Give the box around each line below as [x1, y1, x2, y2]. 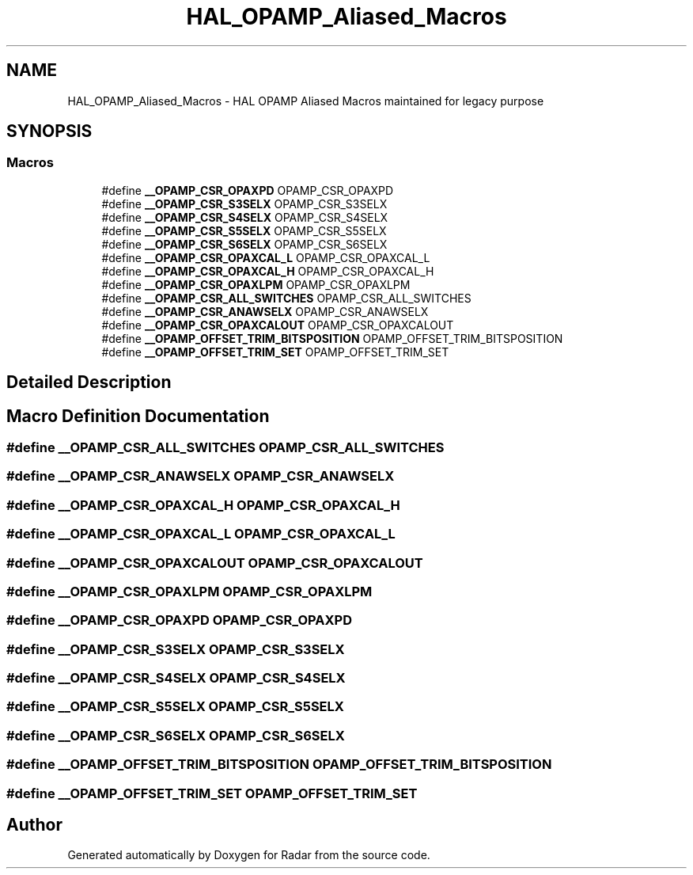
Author [6, 815, 62, 835]
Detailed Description [6, 372, 172, 393]
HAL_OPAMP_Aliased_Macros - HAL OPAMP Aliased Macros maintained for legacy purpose [67, 93, 544, 108]
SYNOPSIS [6, 121, 93, 142]
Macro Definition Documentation [6, 405, 270, 426]
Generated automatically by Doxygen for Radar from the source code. [67, 848, 430, 862]
